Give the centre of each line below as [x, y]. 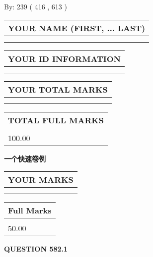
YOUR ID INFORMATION [64, 58]
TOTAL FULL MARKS [56, 120]
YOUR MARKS [41, 180]
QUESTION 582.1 [36, 249]
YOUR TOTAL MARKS [58, 89]
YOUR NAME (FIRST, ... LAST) [77, 28]
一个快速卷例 [25, 158]
